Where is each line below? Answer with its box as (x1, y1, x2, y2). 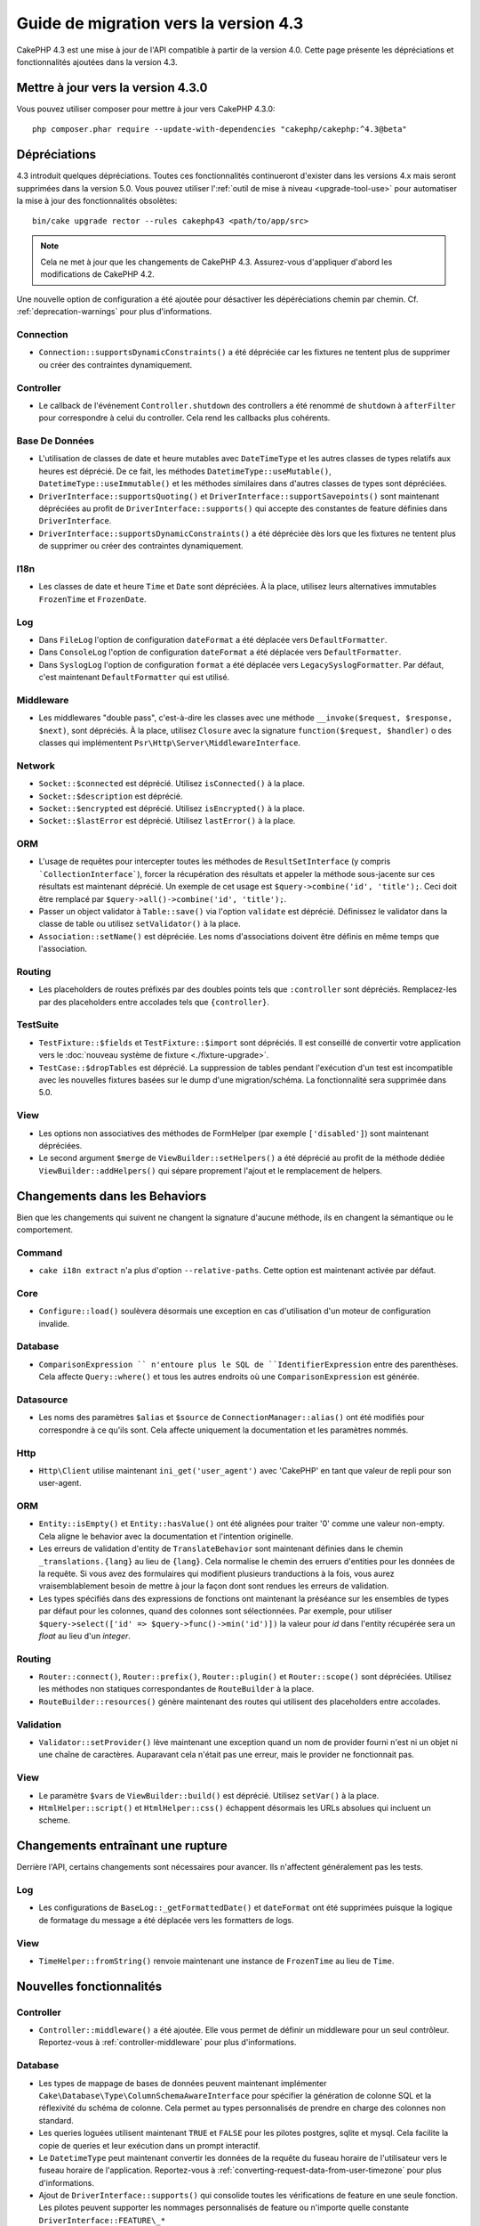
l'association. (38, 944, 88, 955)
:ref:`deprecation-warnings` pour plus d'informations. (16, 306, 212, 317)
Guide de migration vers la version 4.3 (16, 13, 304, 33)
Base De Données (16, 435, 95, 447)
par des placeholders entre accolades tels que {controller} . (38, 996, 270, 1007)
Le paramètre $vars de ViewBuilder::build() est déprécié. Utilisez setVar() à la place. (38, 1790, 380, 1800)
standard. (38, 2115, 75, 2125)
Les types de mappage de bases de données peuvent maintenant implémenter (38, 2077, 327, 2088)
